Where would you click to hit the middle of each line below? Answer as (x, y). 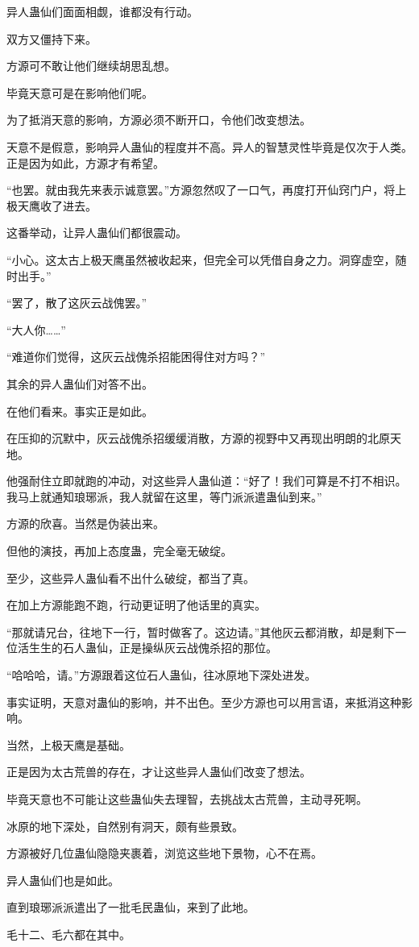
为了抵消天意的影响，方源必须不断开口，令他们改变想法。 (159, 120)
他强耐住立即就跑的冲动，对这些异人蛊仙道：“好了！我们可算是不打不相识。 (207, 481)
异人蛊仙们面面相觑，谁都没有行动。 (102, 11)
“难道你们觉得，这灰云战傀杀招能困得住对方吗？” (136, 357)
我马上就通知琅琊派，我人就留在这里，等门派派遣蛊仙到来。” (164, 496)
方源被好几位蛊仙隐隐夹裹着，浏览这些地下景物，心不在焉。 (164, 853)
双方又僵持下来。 (52, 38)
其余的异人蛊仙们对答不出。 (80, 383)
